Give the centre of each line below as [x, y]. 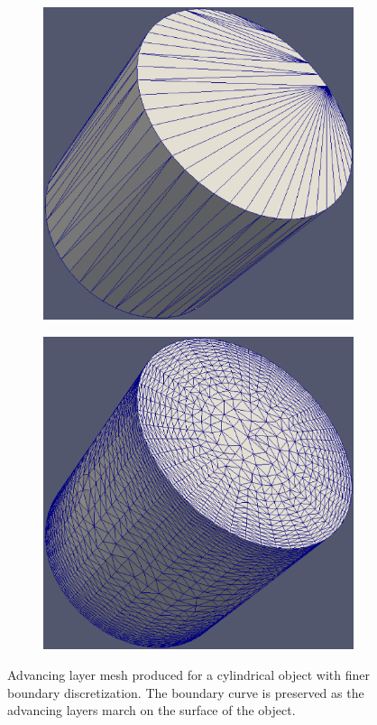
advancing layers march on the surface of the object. [152, 710]
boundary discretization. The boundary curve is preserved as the [186, 692]
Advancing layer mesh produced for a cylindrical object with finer [189, 674]
